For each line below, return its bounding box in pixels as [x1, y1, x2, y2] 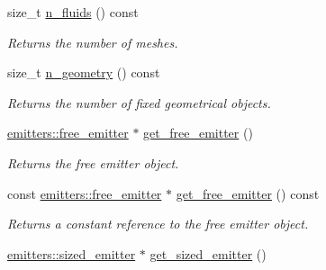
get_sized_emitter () [149, 244, 267, 263]
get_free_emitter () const [176, 184, 320, 202]
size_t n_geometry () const [7, 63, 160, 82]
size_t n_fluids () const [7, 3, 139, 21]
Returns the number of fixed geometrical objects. [7, 93, 271, 112]
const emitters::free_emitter [7, 184, 162, 202]
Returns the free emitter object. [7, 153, 179, 172]
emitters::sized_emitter [7, 244, 136, 263]
